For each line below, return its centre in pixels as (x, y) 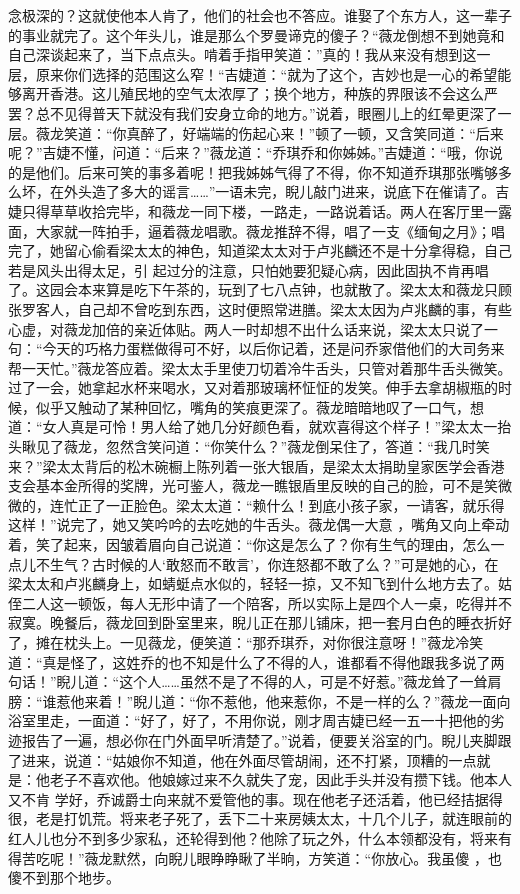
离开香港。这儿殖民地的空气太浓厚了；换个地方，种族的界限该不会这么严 (259, 93)
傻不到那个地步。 (64, 877)
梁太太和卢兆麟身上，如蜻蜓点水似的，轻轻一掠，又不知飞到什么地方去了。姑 (260, 583)
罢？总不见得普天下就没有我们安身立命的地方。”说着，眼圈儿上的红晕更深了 (253, 112)
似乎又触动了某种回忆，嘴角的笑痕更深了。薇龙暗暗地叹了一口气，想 (259, 406)
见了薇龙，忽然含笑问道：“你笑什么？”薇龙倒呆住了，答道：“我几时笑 (262, 446)
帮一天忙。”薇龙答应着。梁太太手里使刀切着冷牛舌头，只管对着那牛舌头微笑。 (260, 367)
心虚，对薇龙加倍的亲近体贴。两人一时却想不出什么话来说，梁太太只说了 (246, 328)
